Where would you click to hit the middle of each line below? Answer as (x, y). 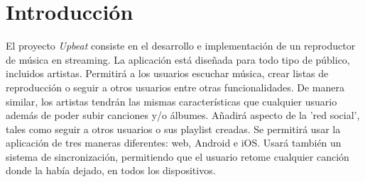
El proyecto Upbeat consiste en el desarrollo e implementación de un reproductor (181, 46)
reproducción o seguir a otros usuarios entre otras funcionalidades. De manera (175, 87)
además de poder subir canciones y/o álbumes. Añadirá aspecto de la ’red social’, (183, 115)
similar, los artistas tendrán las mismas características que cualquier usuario (171, 101)
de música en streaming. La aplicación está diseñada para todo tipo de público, (178, 59)
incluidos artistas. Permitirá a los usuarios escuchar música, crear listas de (167, 73)
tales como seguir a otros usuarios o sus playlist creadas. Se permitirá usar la (173, 129)
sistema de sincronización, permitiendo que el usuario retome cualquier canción (178, 156)
